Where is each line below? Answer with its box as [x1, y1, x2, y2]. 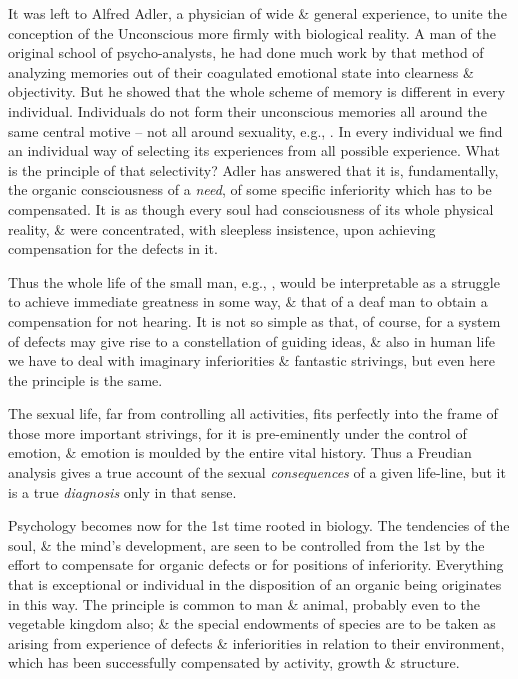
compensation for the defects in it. [8, 238, 218, 259]
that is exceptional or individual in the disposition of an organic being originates [8, 574, 502, 595]
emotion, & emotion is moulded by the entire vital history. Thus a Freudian [8, 442, 472, 463]
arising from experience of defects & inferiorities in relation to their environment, [8, 632, 505, 653]
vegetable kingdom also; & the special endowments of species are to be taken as [8, 613, 496, 634]
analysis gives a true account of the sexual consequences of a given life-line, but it [8, 462, 506, 483]
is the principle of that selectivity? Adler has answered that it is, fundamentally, [8, 159, 499, 180]
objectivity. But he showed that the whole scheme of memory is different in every [8, 81, 506, 102]
